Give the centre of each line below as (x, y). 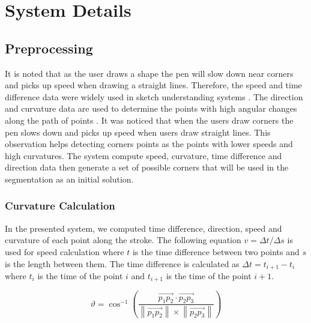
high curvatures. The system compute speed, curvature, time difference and (143, 155)
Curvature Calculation (60, 206)
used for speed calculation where (65, 251)
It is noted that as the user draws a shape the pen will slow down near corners (149, 73)
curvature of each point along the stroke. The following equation (123, 240)
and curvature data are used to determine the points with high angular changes (151, 108)
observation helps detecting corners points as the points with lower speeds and (149, 144)
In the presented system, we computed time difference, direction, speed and (143, 228)
